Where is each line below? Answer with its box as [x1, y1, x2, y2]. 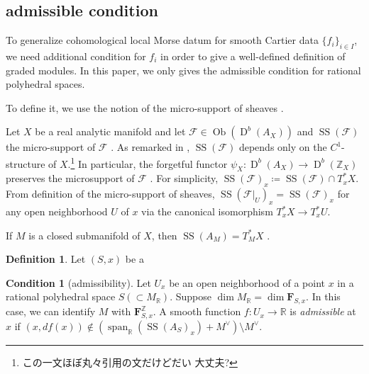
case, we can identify [6, 304, 96, 319]
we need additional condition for [6, 49, 146, 63]
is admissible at [290, 304, 356, 319]
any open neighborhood [6, 204, 108, 219]
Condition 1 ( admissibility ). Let [6, 275, 151, 290]
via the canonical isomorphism [141, 204, 273, 219]
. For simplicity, [150, 171, 219, 186]
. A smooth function [153, 304, 241, 319]
